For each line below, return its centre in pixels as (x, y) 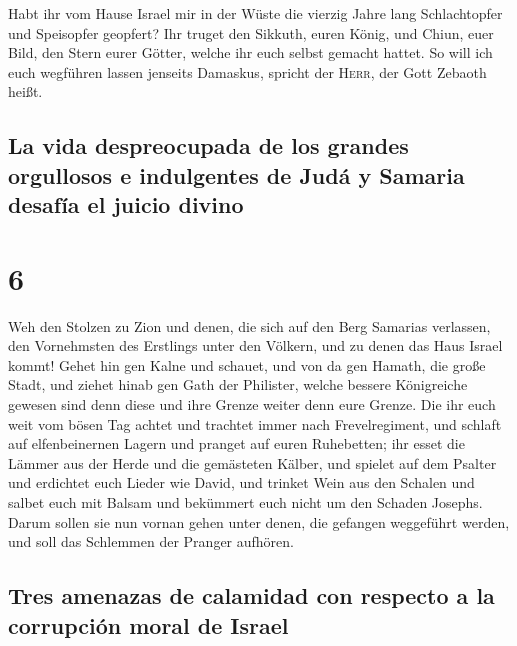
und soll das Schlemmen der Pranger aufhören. (151, 541)
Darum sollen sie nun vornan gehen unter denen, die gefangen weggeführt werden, (259, 521)
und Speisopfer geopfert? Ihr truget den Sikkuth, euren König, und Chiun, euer (251, 32)
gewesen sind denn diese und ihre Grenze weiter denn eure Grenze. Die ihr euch (252, 404)
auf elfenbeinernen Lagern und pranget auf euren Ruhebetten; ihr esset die (236, 443)
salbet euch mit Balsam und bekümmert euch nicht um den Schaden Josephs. (245, 502)
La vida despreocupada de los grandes (208, 145)
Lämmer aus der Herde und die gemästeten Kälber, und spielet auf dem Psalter (252, 462)
